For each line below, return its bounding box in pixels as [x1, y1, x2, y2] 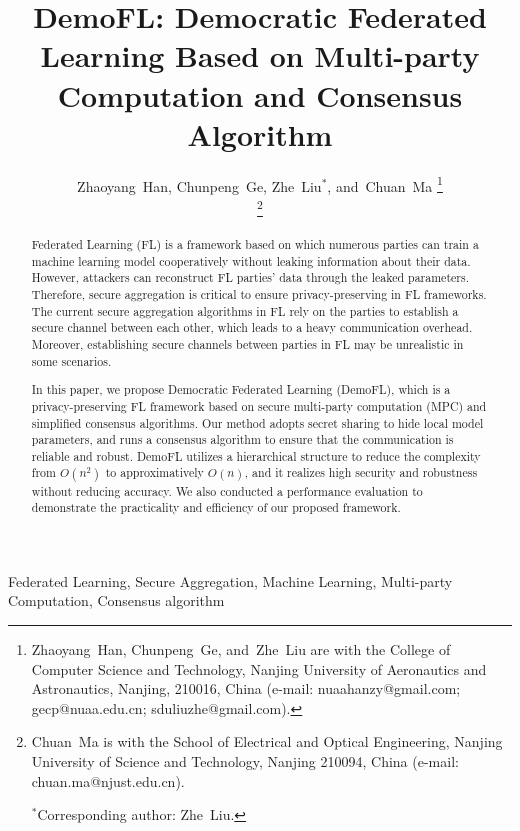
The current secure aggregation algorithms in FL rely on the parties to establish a [31, 302, 459, 319]
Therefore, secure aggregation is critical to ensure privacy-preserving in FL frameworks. [31, 286, 487, 303]
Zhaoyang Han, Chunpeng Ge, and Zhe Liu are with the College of [31, 639, 451, 660]
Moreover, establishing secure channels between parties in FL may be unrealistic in [31, 336, 464, 352]
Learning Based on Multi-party [40, 35, 480, 76]
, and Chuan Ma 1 [327, 172, 443, 196]
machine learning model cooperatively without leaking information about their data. [31, 252, 471, 269]
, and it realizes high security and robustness [244, 464, 478, 481]
